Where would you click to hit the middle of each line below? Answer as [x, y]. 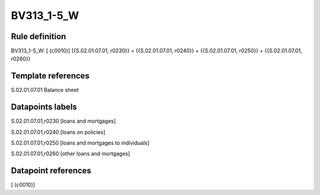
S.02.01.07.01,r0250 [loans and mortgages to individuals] [80, 143]
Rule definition [39, 36]
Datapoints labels [44, 107]
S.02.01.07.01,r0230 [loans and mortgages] [63, 121]
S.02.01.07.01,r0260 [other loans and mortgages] [71, 154]
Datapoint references [51, 171]
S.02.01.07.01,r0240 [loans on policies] [58, 132]
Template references [50, 76]
